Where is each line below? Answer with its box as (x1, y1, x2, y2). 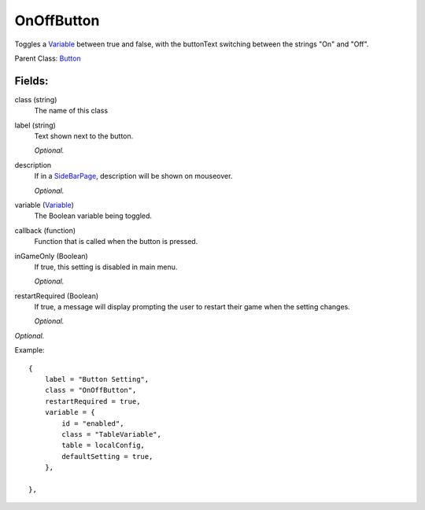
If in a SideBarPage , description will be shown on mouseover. (34, 172, 233, 181)
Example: (14, 346, 45, 355)
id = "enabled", (61, 419, 124, 428)
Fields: (14, 74, 49, 87)
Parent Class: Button (14, 54, 82, 63)
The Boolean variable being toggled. (34, 211, 153, 220)
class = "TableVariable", (61, 430, 161, 438)
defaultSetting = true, (61, 452, 153, 460)
